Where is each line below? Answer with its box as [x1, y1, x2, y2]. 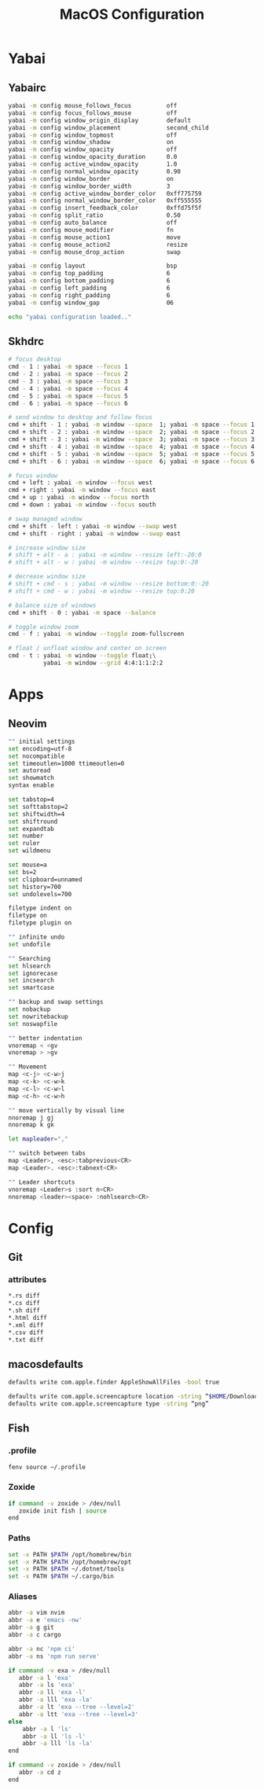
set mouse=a [8, 861, 47, 869]
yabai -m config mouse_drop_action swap [8, 248, 181, 256]
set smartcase [8, 984, 55, 992]
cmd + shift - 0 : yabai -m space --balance [8, 608, 156, 616]
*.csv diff [8, 1329, 44, 1336]
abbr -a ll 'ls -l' [22, 1732, 86, 1740]
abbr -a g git [8, 1623, 55, 1632]
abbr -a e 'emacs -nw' [8, 1616, 82, 1624]
